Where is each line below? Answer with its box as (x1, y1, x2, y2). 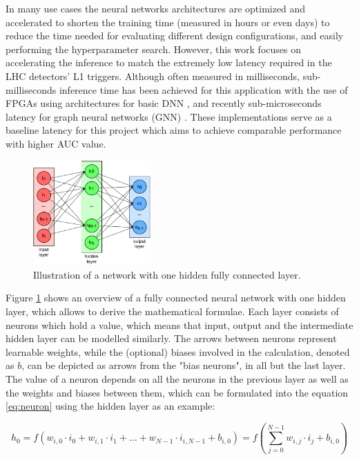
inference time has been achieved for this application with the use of (59, 82, 348, 97)
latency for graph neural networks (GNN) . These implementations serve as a (6, 109, 332, 123)
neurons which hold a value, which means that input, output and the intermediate (6, 317, 353, 332)
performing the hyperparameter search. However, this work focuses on (6, 41, 301, 56)
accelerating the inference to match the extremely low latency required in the (6, 55, 332, 70)
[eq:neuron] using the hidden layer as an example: (6, 399, 215, 413)
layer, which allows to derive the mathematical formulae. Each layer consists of (6, 304, 339, 319)
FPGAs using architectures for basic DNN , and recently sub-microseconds (6, 96, 322, 110)
